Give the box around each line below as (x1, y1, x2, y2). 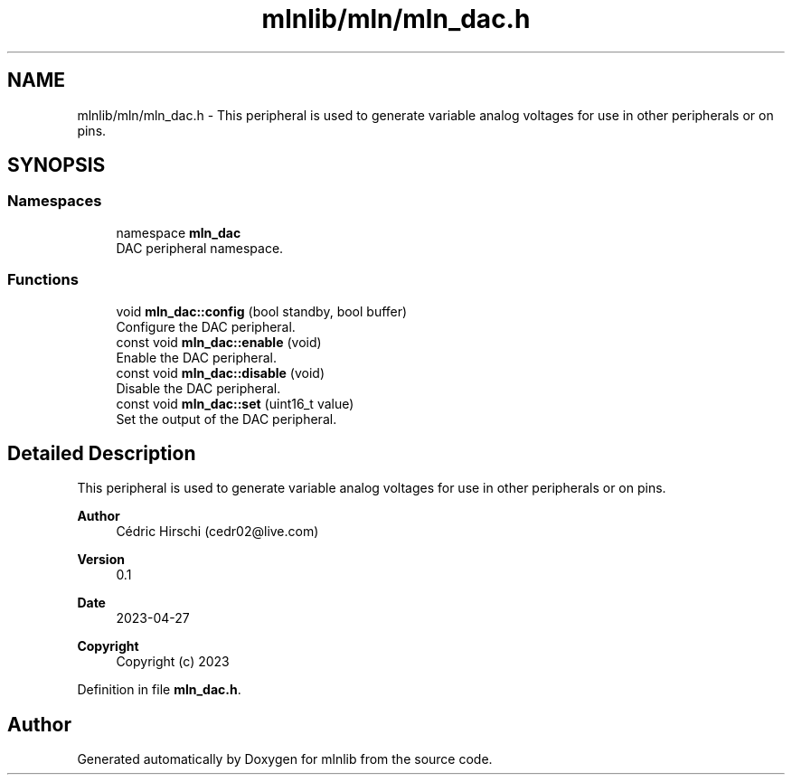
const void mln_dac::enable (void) (116, 334, 322, 350)
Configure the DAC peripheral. (116, 318, 296, 334)
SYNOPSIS (7, 154, 106, 177)
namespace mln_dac (116, 224, 241, 240)
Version (77, 551, 125, 568)
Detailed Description (7, 441, 196, 465)
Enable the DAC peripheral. (116, 349, 278, 365)
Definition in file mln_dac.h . (77, 682, 241, 698)
